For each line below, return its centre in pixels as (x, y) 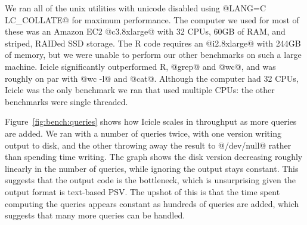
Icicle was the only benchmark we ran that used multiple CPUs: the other (140, 90)
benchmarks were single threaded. (66, 101)
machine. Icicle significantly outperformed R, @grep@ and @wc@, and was (140, 66)
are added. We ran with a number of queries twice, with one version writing (143, 133)
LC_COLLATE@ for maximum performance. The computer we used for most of (152, 19)
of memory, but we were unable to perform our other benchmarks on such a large (153, 55)
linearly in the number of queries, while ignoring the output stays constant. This (152, 168)
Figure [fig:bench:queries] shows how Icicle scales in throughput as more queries (151, 121)
